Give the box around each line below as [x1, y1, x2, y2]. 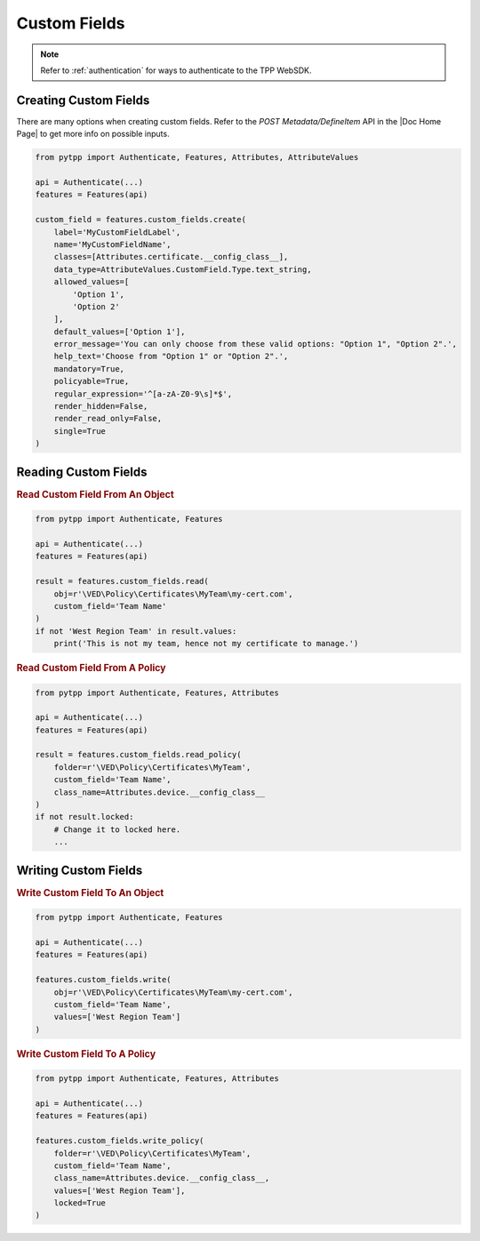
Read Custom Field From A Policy [16, 662, 166, 675]
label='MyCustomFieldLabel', [53, 227, 181, 237]
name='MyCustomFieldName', [53, 239, 172, 249]
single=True [53, 426, 107, 436]
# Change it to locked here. [53, 824, 181, 835]
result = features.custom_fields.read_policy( [35, 749, 242, 760]
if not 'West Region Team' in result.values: [35, 626, 237, 636]
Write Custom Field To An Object [16, 886, 164, 899]
